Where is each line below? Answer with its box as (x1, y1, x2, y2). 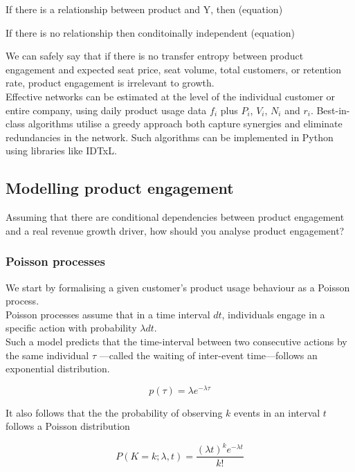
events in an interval (234, 405, 320, 419)
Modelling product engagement (6, 177, 234, 199)
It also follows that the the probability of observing (6, 405, 223, 419)
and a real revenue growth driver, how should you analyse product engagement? (6, 223, 345, 237)
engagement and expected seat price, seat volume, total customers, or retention (6, 62, 341, 76)
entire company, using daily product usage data (6, 102, 207, 117)
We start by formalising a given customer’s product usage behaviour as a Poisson (6, 280, 350, 294)
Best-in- (316, 102, 350, 117)
